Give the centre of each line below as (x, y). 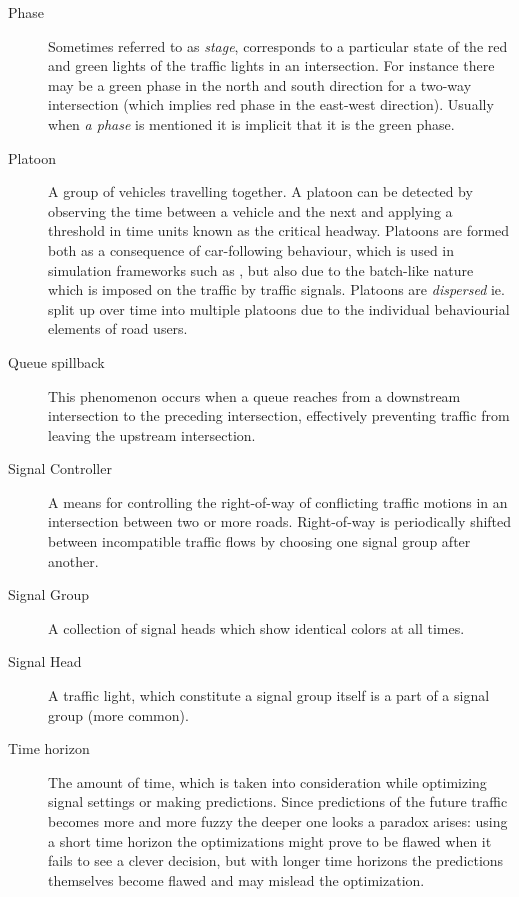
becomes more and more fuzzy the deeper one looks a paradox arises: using (278, 821)
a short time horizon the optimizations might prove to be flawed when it (270, 840)
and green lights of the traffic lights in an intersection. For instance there (271, 65)
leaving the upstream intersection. (152, 434)
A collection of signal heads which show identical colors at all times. (256, 627)
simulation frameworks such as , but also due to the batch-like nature (261, 269)
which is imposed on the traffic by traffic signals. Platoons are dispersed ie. (276, 289)
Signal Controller (60, 468)
